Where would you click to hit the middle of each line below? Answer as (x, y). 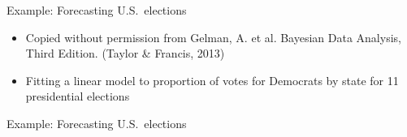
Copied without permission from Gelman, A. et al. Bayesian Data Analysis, (213, 37)
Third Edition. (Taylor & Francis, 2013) (125, 53)
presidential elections (78, 96)
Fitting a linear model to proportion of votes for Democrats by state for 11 (212, 80)
